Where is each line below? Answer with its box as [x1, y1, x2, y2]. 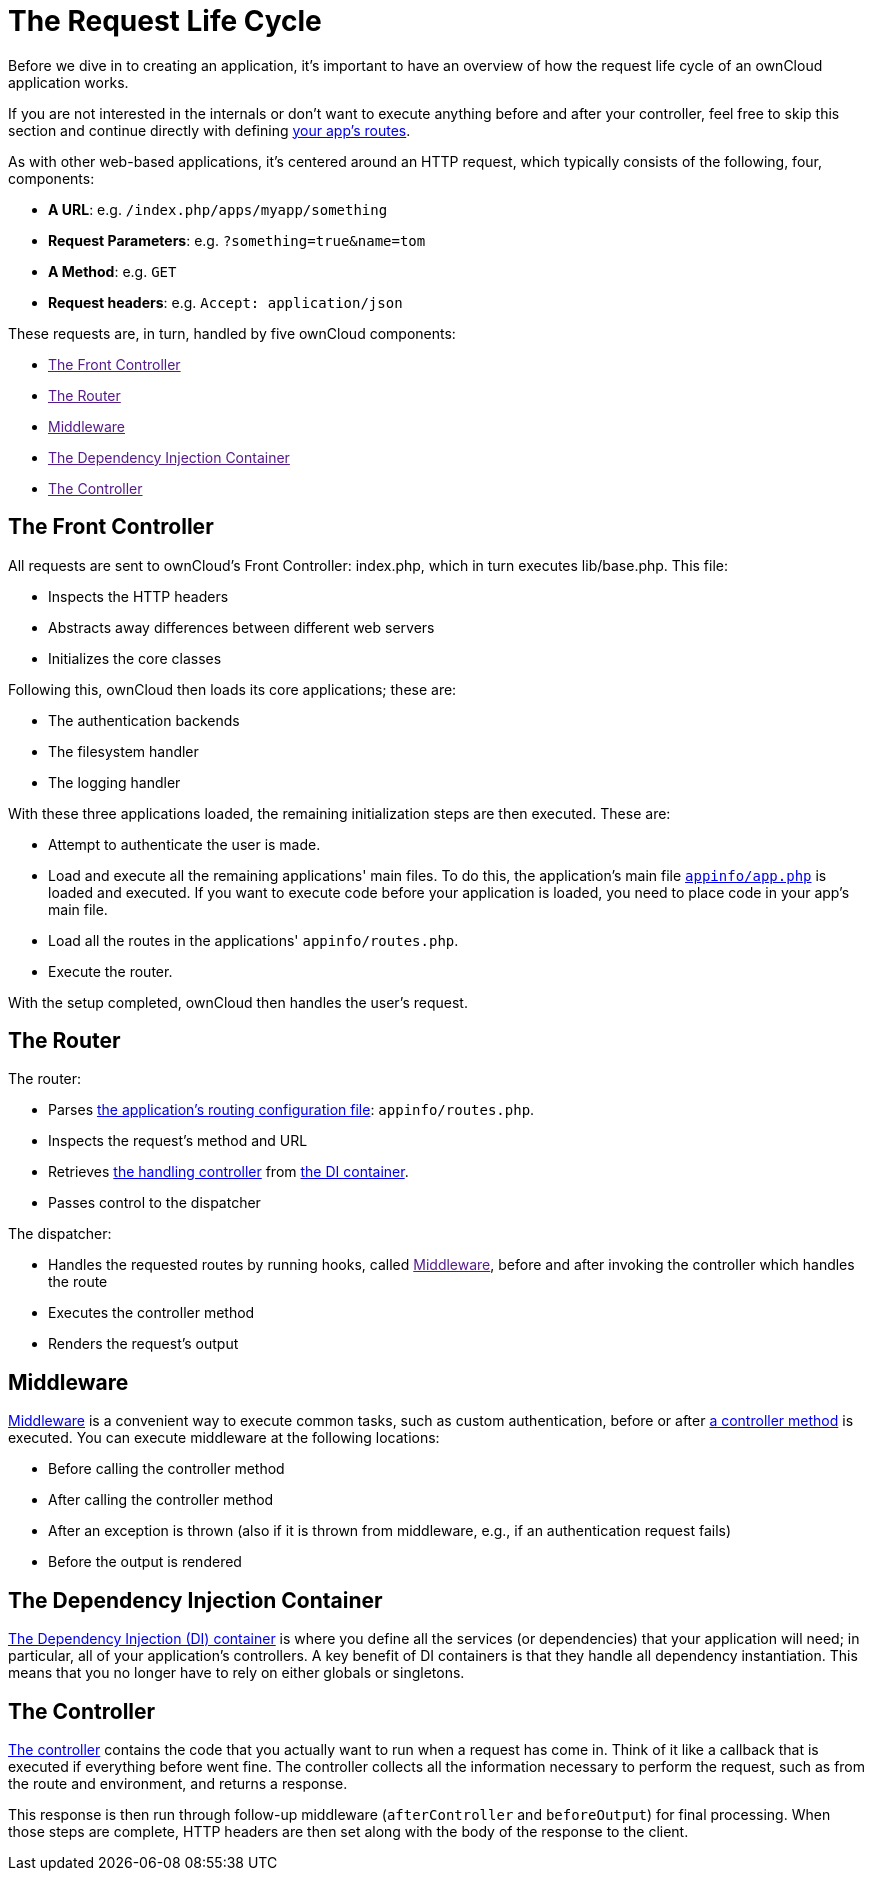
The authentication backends [48, 711, 240, 729]
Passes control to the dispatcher [48, 1194, 261, 1212]
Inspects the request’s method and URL [48, 1132, 308, 1150]
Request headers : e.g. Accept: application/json [48, 293, 403, 311]
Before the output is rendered [48, 1553, 242, 1571]
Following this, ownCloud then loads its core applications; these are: [8, 680, 457, 698]
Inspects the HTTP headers [48, 587, 229, 605]
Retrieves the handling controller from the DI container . [48, 1163, 409, 1181]
